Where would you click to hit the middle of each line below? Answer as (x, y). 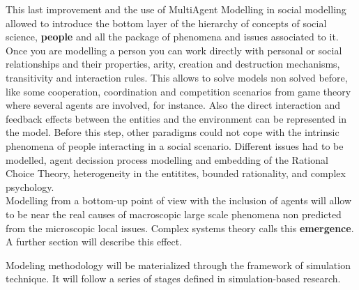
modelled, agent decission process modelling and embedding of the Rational (167, 159)
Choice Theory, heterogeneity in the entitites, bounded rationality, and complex (176, 173)
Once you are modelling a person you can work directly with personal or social (174, 50)
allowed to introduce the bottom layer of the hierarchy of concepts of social (166, 23)
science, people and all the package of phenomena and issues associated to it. (172, 37)
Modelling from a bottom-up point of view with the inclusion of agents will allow (179, 200)
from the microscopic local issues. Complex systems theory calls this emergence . (180, 228)
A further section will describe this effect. (94, 242)
